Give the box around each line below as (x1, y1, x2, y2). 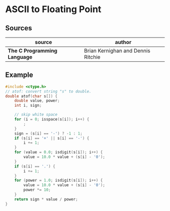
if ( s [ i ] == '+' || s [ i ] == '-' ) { (14, 136, 90, 141)
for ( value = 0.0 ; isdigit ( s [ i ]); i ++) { (14, 150, 103, 155)
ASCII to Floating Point (5, 4, 102, 15)
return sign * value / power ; (14, 196, 78, 202)
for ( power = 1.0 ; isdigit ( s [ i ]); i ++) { (14, 178, 103, 183)
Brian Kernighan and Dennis (84, 47, 151, 54)
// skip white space (14, 112, 58, 117)
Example (5, 71, 33, 79)
